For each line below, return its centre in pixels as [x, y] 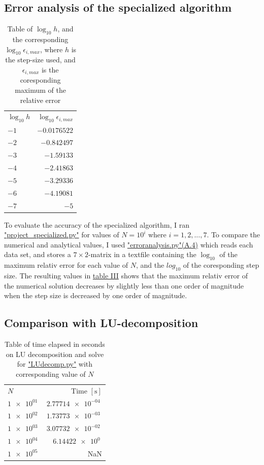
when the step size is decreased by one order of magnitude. [96, 295]
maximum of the [40, 90]
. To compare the [234, 235]
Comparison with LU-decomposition [101, 323]
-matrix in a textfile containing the [142, 254]
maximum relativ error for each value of [66, 265]
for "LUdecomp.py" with [55, 364]
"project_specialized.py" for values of [62, 235]
